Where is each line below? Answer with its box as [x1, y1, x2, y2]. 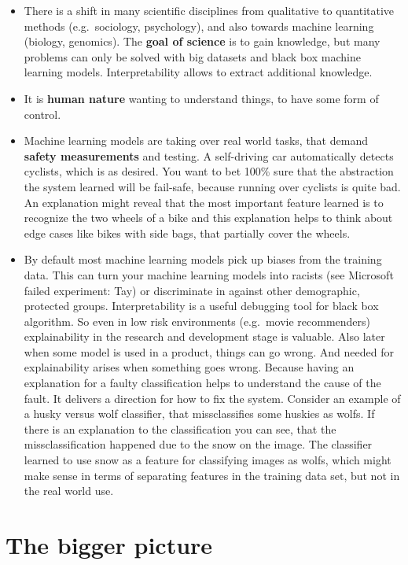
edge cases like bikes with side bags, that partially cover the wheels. [24, 224, 351, 241]
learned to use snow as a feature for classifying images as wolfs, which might [24, 452, 391, 468]
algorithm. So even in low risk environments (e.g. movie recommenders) [24, 312, 371, 329]
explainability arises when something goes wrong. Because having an [24, 359, 355, 375]
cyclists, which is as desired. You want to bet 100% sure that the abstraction [24, 163, 394, 179]
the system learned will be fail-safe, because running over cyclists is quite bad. [24, 178, 401, 194]
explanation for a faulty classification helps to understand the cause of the [24, 375, 381, 391]
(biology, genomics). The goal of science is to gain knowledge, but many [24, 33, 380, 50]
